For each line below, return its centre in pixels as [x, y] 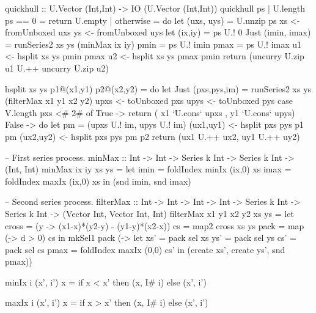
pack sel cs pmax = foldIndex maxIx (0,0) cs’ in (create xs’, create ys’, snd [145, 249]
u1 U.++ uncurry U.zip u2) [57, 68]
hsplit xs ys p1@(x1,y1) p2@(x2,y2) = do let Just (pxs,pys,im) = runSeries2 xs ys [158, 88]
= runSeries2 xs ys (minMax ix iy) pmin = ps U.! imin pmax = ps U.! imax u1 [153, 44]
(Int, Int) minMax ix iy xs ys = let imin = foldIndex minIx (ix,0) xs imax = [148, 169]
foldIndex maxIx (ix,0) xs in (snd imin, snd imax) [98, 181]
